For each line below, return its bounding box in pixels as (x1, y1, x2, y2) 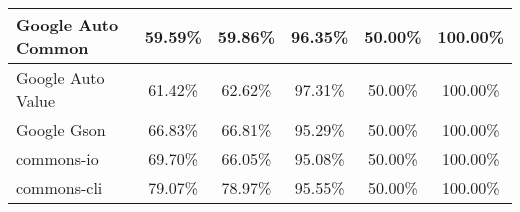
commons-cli (16, 176, 103, 199)
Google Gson (16, 118, 106, 141)
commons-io (16, 147, 99, 170)
